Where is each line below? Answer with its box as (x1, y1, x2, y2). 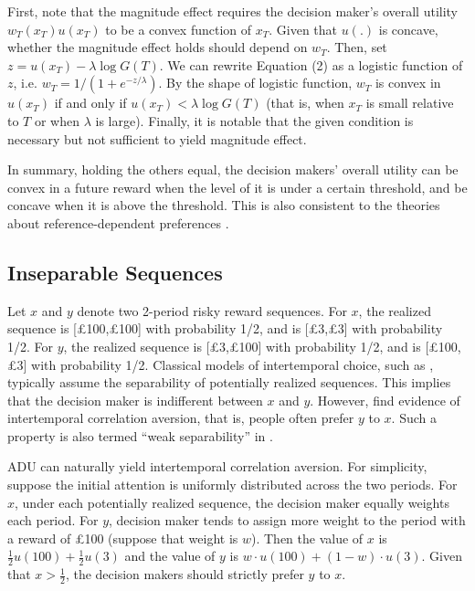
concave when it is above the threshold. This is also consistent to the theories (7, 195, 440, 215)
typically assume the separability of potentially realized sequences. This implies (7, 373, 451, 392)
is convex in (375, 73, 441, 92)
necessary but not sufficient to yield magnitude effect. (7, 129, 307, 148)
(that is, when (266, 93, 344, 112)
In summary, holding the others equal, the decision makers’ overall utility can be (7, 160, 459, 179)
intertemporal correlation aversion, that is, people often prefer (7, 408, 354, 427)
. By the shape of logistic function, (158, 73, 353, 92)
